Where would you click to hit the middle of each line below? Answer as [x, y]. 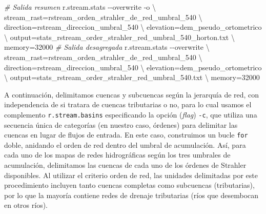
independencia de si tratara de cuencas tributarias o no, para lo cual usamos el [128, 104]
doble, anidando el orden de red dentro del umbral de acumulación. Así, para [125, 144]
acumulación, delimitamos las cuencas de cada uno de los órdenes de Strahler [125, 165]
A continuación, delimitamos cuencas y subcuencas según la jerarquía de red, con [132, 94]
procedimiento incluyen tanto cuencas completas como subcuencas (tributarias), [129, 185]
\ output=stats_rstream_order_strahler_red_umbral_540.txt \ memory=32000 [132, 77]
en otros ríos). [26, 205]
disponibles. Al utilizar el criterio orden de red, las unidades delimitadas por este [131, 175]
